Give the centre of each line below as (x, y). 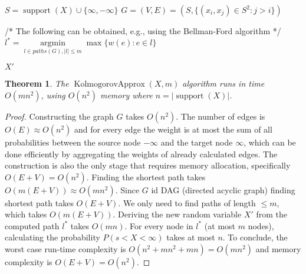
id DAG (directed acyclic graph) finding (223, 189)
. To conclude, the (255, 237)
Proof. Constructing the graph (59, 116)
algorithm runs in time (223, 83)
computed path (32, 225)
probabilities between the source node (73, 142)
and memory (278, 249)
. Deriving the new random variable (177, 214)
